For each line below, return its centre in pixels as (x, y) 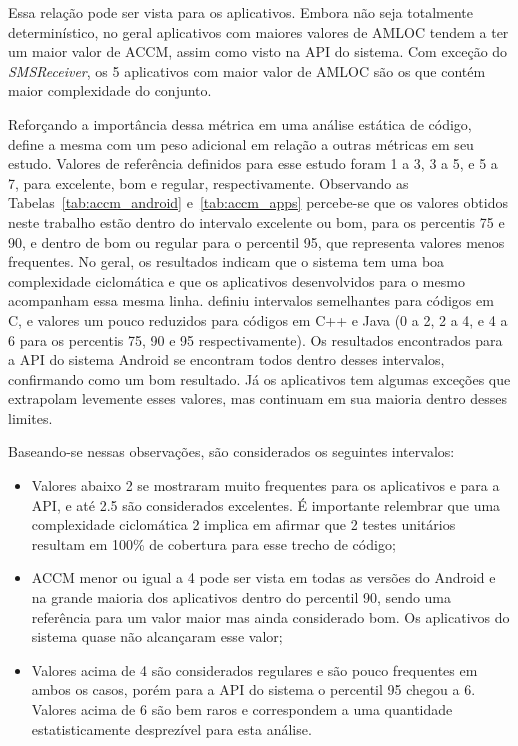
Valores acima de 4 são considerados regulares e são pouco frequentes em (254, 669)
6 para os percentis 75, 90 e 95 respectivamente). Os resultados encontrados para (255, 339)
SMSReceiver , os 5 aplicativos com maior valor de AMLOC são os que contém (247, 70)
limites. (30, 417)
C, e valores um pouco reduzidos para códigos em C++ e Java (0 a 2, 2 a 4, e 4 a (258, 319)
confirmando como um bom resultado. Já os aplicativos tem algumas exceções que (259, 378)
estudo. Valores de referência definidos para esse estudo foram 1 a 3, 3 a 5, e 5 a (253, 163)
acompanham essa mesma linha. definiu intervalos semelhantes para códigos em (251, 300)
